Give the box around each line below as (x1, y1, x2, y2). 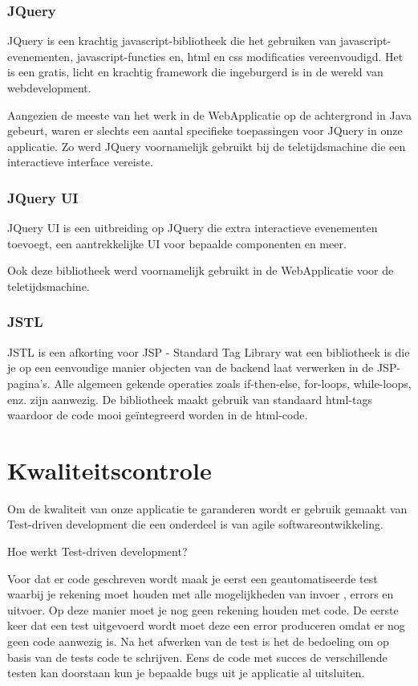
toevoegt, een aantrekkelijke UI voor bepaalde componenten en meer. (7, 235, 347, 251)
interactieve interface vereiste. (7, 153, 153, 170)
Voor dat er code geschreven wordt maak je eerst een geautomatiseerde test (7, 570, 378, 586)
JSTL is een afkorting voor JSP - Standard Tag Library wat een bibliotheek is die (7, 343, 410, 360)
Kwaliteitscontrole (7, 453, 212, 486)
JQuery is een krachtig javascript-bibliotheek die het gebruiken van (7, 32, 337, 49)
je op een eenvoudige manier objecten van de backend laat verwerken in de (7, 359, 374, 376)
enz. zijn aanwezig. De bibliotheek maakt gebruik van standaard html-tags (7, 390, 373, 407)
